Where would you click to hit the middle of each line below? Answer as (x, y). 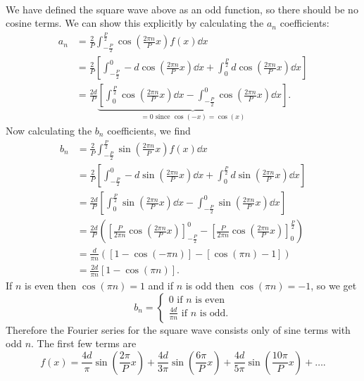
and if (161, 285)
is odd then (210, 285)
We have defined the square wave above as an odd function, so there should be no (182, 9)
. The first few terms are (84, 343)
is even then (51, 285)
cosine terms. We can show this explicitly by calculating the (135, 23)
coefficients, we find (149, 130)
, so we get (334, 285)
